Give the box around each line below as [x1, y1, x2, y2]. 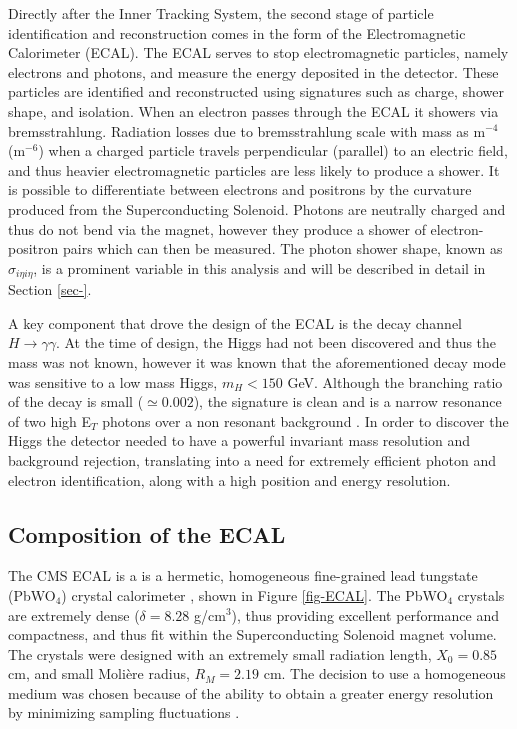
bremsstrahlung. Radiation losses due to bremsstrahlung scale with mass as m [8, 120, 486, 141]
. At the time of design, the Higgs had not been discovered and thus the [55, 332, 497, 353]
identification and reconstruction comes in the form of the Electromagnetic [8, 22, 466, 43]
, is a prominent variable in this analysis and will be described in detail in [33, 257, 486, 278]
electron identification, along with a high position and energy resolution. [8, 469, 451, 490]
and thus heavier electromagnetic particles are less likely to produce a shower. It [8, 159, 500, 180]
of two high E [8, 410, 92, 431]
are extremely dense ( [8, 604, 140, 625]
